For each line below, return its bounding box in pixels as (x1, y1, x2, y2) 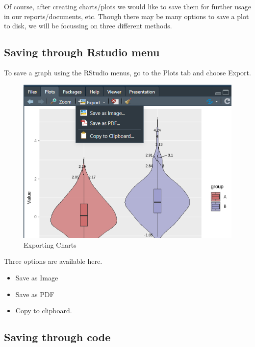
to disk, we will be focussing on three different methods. (4, 21, 172, 31)
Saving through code (4, 329, 111, 345)
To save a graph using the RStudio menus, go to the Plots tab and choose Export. (4, 67, 251, 77)
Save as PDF (15, 289, 54, 299)
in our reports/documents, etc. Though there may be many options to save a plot (4, 11, 249, 21)
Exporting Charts (24, 239, 76, 250)
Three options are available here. (4, 256, 102, 266)
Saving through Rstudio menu (4, 45, 160, 60)
